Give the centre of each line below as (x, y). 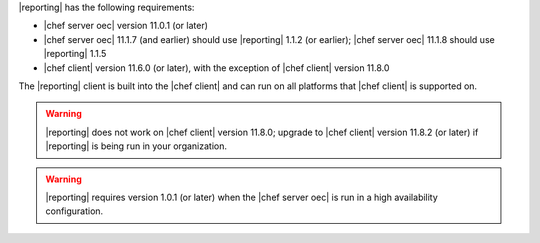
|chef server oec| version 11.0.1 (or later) (126, 26)
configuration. (74, 211)
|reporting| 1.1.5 (75, 54)
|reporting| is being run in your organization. (136, 146)
